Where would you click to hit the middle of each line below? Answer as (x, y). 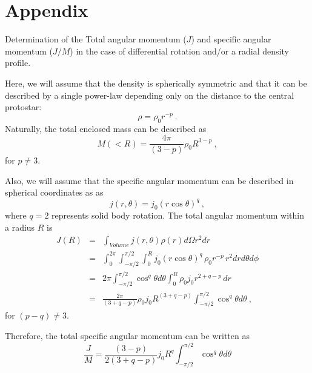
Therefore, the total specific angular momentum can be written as (127, 335)
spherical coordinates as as (54, 192)
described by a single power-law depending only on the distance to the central (150, 95)
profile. (18, 63)
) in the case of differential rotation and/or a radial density (179, 51)
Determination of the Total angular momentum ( (96, 39)
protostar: (23, 107)
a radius (20, 227)
